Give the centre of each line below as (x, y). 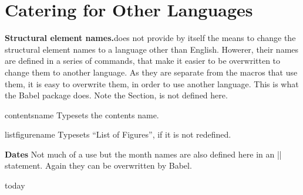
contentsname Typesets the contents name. (82, 114)
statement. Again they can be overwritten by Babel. (98, 165)
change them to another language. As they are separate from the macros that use (151, 72)
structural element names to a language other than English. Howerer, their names (152, 49)
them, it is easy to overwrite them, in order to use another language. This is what (152, 83)
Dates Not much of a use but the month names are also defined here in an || (143, 154)
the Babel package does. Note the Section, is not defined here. (116, 95)
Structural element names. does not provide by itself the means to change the (150, 38)
